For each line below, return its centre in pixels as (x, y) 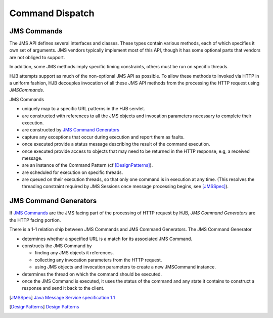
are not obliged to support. (37, 57)
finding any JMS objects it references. (74, 253)
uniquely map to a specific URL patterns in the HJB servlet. (83, 109)
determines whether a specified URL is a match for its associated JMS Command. (107, 239)
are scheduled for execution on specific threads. (73, 172)
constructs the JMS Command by (57, 246)
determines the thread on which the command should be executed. (92, 274)
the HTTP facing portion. (35, 220)
